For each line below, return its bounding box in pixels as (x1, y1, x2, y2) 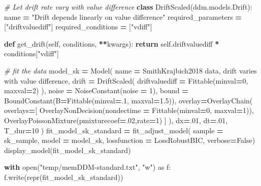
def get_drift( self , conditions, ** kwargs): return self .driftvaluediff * (4, 38, 219, 49)
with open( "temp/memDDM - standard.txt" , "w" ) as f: (4, 162, 171, 172)
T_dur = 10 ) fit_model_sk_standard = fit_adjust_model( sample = (4, 125, 223, 135)
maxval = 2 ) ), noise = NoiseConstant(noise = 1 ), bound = (4, 85, 188, 96)
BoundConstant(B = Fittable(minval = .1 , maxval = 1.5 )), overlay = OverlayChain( (4, 95, 253, 105)
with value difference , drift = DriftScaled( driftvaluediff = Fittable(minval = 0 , (4, 75, 248, 86)
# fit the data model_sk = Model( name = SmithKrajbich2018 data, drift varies (4, 65, 257, 76)
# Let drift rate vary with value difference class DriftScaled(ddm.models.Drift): (4, 2, 252, 12)
